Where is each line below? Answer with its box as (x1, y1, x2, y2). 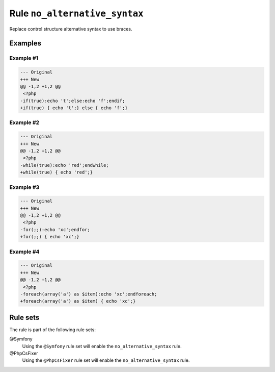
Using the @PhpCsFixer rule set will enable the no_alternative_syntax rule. (22, 357, 190, 363)
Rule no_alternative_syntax (9, 8, 144, 19)
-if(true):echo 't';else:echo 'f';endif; (20, 97, 125, 104)
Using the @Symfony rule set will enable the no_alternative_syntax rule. (22, 343, 182, 349)
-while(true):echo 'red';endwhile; (20, 162, 109, 168)
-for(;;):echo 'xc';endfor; (20, 227, 90, 232)
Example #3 (9, 184, 40, 191)
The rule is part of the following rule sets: (9, 327, 96, 333)
